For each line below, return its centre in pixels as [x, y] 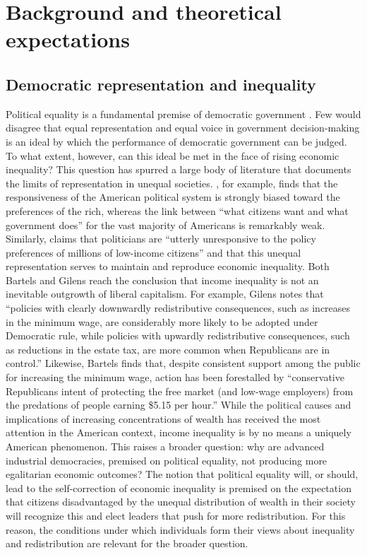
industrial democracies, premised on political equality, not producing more [167, 460]
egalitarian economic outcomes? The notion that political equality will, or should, [182, 474]
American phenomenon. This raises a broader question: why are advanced [165, 446]
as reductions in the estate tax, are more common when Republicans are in [168, 349]
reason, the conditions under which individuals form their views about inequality [180, 529]
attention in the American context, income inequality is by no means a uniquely [179, 432]
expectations [68, 39]
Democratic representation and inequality [161, 84]
